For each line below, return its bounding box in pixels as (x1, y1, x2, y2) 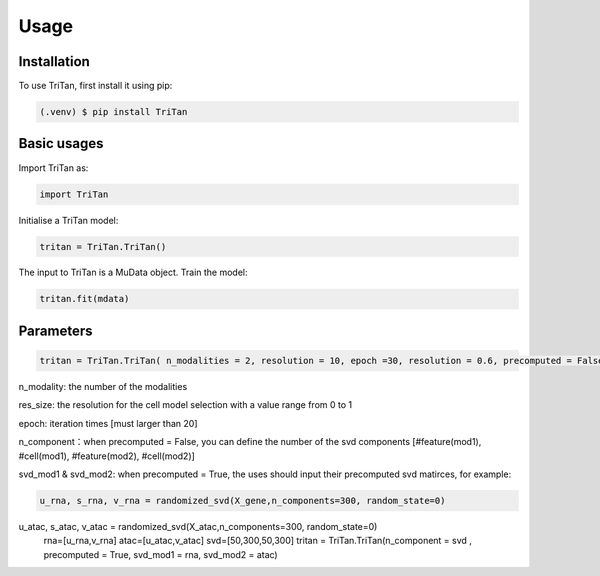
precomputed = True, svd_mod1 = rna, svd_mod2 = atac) (43, 548, 279, 560)
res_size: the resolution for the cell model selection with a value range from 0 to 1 (18, 399, 353, 411)
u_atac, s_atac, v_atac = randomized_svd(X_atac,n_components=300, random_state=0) (18, 520, 378, 532)
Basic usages (18, 135, 104, 152)
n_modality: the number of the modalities (18, 381, 188, 393)
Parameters (18, 322, 93, 339)
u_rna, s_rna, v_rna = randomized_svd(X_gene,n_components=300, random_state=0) (39, 495, 446, 506)
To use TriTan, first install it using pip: (18, 80, 173, 92)
